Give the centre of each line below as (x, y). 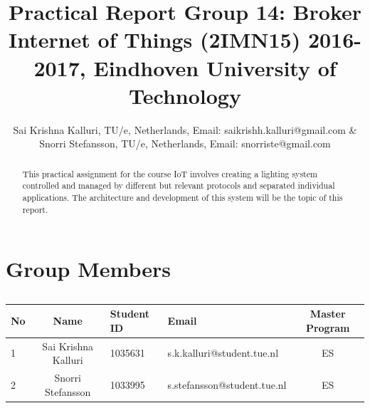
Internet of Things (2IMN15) (154, 40)
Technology (185, 95)
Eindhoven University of (215, 67)
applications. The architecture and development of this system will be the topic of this (183, 197)
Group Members (88, 269)
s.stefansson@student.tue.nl (227, 384)
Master (328, 314)
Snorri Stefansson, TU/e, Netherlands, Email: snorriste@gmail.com (185, 143)
